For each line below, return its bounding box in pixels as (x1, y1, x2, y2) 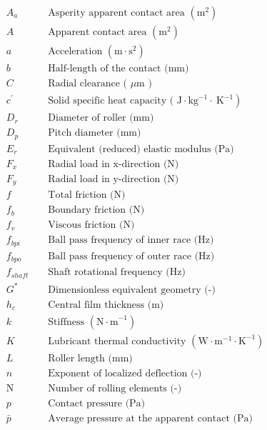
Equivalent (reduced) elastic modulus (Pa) (48, 144, 234, 154)
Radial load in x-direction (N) (48, 159, 179, 169)
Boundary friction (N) (48, 205, 145, 216)
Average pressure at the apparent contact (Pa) (48, 414, 253, 424)
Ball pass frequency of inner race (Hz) (48, 235, 214, 246)
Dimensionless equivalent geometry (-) (48, 284, 216, 295)
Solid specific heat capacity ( (48, 96, 174, 106)
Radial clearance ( (48, 79, 127, 89)
